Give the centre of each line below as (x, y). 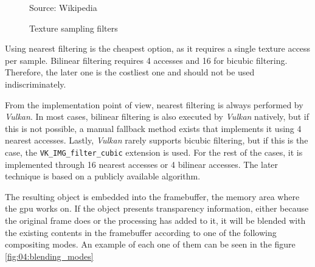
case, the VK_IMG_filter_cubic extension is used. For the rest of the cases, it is (154, 152)
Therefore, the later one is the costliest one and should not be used (130, 72)
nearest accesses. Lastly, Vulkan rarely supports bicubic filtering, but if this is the (157, 140)
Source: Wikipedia (63, 7)
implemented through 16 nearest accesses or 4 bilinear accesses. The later (142, 164)
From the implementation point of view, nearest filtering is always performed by (154, 104)
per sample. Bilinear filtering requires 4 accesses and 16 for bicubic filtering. (146, 60)
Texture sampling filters (74, 28)
